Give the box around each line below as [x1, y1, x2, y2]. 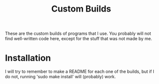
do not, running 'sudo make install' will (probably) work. [5, 74, 116, 80]
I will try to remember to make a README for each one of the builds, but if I [5, 69, 155, 74]
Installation [5, 53, 51, 64]
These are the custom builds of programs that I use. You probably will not [5, 30, 151, 37]
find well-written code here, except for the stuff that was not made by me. [5, 36, 152, 42]
